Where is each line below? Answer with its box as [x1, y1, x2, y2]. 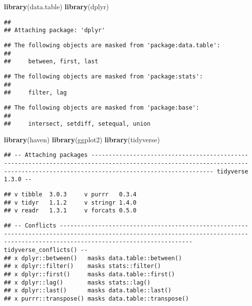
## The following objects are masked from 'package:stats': [4, 73, 203, 80]
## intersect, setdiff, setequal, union [4, 120, 151, 128]
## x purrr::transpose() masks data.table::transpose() [4, 295, 189, 302]
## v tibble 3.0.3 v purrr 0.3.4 [4, 191, 137, 198]
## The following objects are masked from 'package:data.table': [4, 41, 220, 49]
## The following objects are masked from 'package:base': [4, 104, 199, 111]
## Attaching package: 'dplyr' [4, 27, 105, 34]
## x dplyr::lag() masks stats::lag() [4, 279, 151, 286]
